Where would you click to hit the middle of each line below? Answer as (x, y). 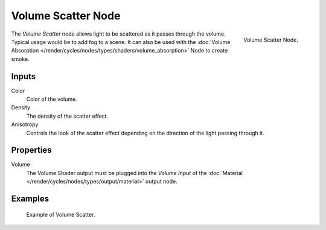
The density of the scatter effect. (67, 116)
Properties (31, 150)
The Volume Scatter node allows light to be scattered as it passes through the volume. (118, 34)
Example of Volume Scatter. (61, 214)
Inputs (24, 76)
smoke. (20, 59)
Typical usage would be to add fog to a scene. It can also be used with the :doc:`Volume (121, 42)
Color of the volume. (52, 99)
